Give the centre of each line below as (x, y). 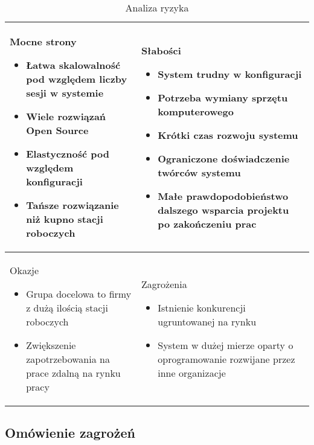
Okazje (24, 270)
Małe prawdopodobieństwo (223, 196)
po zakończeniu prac (207, 224)
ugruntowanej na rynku (207, 322)
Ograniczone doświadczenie (224, 158)
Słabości (161, 50)
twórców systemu (199, 172)
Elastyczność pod (68, 154)
